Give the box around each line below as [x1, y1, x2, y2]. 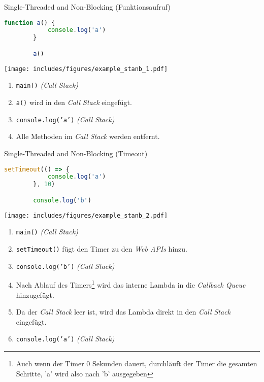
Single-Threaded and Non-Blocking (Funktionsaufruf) [4, 2, 171, 12]
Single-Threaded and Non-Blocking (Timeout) [4, 148, 148, 158]
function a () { [4, 19, 55, 26]
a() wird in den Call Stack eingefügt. [16, 97, 132, 108]
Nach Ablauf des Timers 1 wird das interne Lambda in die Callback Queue [16, 278, 246, 290]
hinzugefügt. [16, 289, 54, 300]
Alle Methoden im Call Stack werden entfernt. [16, 131, 160, 142]
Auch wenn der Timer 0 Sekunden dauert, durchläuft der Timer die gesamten [16, 358, 257, 369]
